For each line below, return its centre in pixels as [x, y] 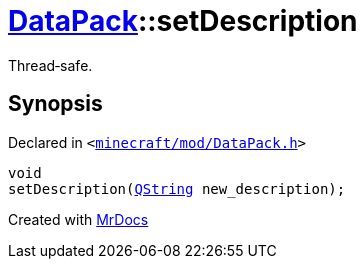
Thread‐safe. [50, 65]
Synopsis [55, 104]
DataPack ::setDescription [183, 21]
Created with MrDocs [78, 219]
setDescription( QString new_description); [177, 188]
